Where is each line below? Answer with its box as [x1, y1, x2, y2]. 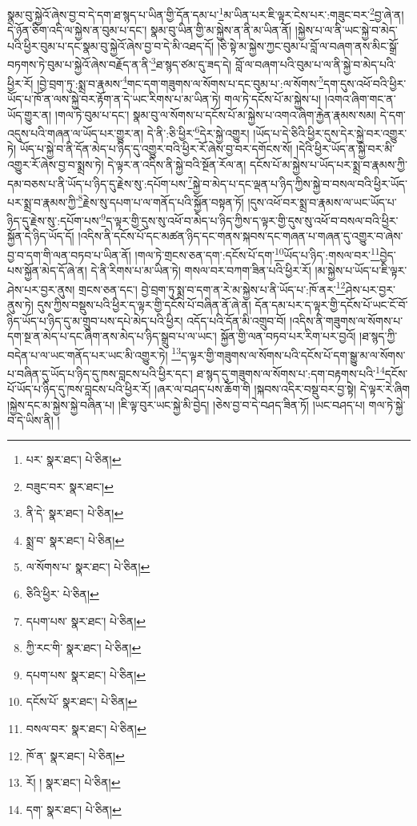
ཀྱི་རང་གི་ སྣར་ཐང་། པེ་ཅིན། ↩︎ [26, 639, 142, 656]
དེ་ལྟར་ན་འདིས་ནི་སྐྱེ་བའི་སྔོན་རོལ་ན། [107, 155, 247, 172]
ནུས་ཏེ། [7, 296, 34, 312]
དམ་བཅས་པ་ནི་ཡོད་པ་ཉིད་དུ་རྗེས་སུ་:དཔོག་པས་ [7, 175, 188, 191]
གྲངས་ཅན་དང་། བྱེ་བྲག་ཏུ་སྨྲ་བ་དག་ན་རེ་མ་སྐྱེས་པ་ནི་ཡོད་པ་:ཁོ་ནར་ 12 [78, 278, 346, 297]
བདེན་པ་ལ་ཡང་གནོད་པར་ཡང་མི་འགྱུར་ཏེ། [7, 346, 168, 363]
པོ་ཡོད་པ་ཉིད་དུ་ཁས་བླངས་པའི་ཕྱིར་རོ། [7, 381, 151, 397]
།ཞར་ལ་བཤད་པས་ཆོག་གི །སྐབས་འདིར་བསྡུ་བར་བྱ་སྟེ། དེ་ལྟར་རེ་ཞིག [154, 381, 411, 397]
